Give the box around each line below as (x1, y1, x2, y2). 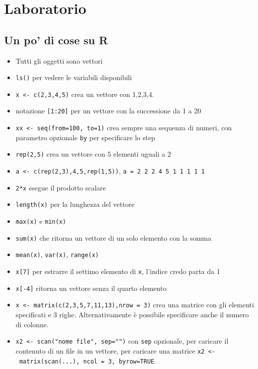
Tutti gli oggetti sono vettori (15, 55, 103, 66)
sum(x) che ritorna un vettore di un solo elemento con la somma (15, 232, 211, 243)
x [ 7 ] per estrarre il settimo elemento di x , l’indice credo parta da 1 (15, 266, 220, 277)
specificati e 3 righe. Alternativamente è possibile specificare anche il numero (15, 309, 249, 320)
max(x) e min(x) (15, 216, 66, 226)
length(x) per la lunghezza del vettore (15, 199, 134, 209)
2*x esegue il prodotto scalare (15, 182, 106, 192)
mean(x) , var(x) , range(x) (15, 249, 99, 260)
